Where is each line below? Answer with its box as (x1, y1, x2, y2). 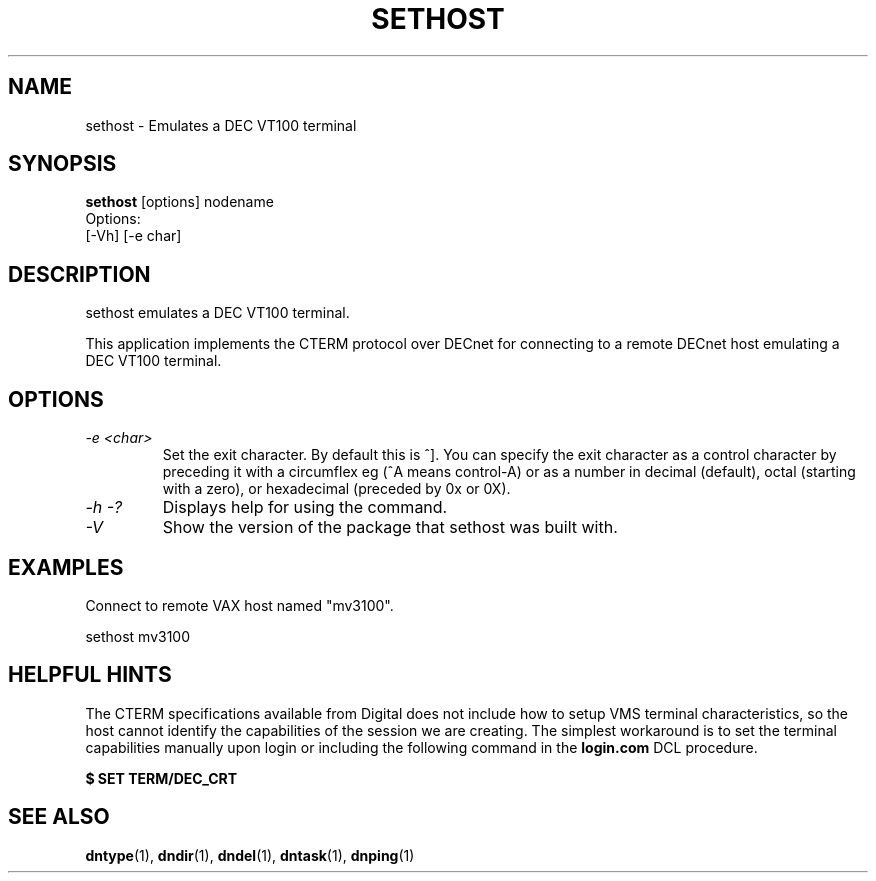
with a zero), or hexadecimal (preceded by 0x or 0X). (162, 480, 511, 498)
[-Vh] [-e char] (85, 227, 182, 245)
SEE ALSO (8, 804, 110, 830)
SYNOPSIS (8, 151, 117, 177)
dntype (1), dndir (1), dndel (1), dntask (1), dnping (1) (85, 846, 415, 864)
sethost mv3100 (85, 627, 191, 645)
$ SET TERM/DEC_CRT (85, 769, 238, 787)
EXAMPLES (8, 554, 124, 580)
